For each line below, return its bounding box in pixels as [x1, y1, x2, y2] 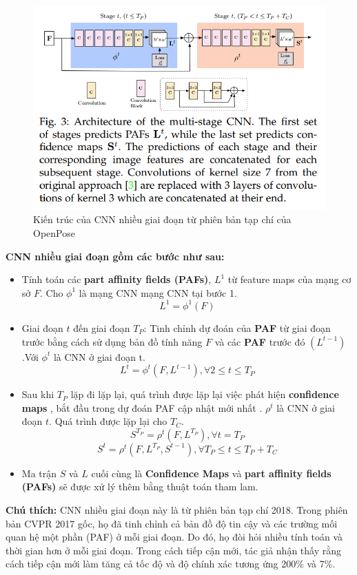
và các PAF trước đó [214, 334, 305, 348]
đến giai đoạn [73, 320, 130, 335]
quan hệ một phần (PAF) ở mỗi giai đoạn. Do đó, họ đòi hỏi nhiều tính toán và [6, 530, 343, 544]
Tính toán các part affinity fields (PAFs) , [21, 272, 212, 286]
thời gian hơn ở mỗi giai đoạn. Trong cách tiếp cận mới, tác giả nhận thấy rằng [6, 543, 341, 557]
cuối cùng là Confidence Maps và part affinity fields [91, 466, 331, 480]
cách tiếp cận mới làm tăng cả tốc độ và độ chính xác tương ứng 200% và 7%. [6, 556, 336, 571]
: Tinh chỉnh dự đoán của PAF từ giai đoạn [143, 320, 331, 335]
